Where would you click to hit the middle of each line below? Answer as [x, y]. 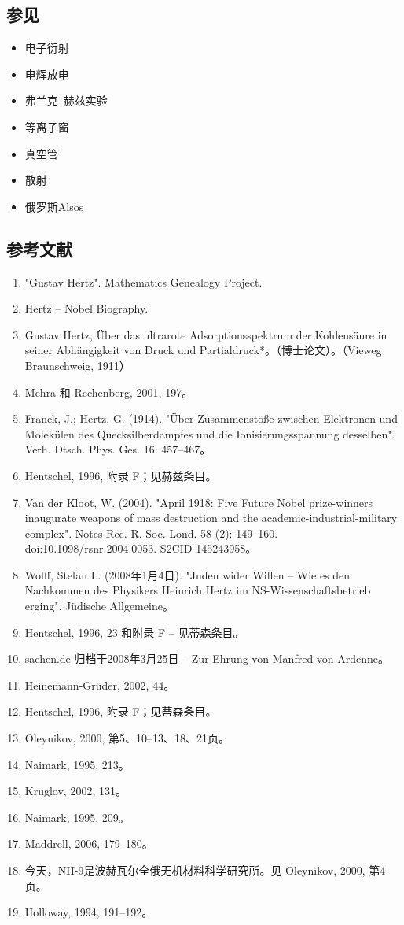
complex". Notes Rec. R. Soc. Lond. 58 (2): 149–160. [151, 533]
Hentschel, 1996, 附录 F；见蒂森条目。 [121, 711]
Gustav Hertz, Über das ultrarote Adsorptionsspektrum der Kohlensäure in [206, 334]
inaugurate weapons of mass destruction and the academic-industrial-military [211, 518]
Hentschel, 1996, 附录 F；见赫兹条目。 [121, 475]
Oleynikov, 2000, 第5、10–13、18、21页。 [127, 738]
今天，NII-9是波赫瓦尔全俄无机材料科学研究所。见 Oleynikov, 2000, [195, 870]
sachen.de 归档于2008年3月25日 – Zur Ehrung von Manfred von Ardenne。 [207, 659]
